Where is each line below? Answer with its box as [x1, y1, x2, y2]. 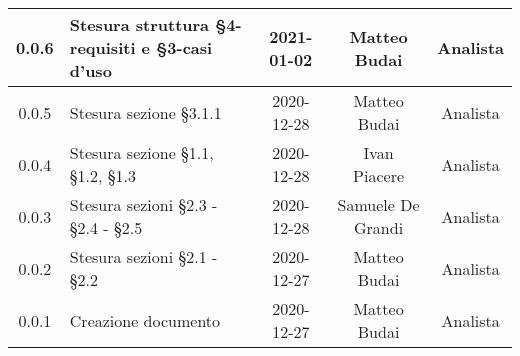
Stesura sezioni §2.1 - [69, 245, 218, 268]
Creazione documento [69, 308, 221, 332]
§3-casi [156, 36, 213, 59]
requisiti [69, 36, 136, 59]
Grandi [354, 216, 404, 239]
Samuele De [337, 193, 420, 216]
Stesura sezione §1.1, [69, 141, 214, 164]
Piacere [353, 164, 405, 187]
